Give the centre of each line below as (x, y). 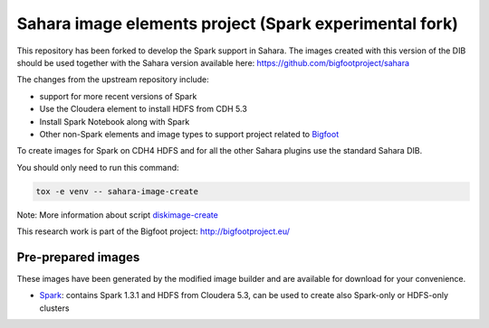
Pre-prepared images (78, 257)
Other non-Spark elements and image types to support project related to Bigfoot (189, 134)
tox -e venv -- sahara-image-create (117, 191)
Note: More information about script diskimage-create (118, 215)
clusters (54, 308)
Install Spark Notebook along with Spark (115, 121)
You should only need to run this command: (98, 167)
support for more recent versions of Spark (118, 96)
